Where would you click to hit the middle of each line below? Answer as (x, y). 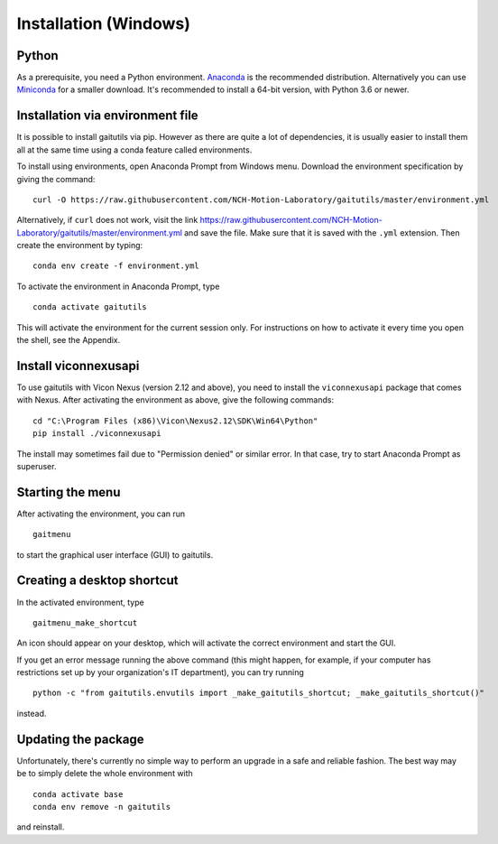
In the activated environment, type (80, 602)
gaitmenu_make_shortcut (85, 622)
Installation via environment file (107, 116)
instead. (32, 713)
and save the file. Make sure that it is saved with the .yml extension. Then (322, 232)
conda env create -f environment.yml (116, 266)
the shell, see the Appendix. (69, 340)
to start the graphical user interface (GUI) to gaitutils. (115, 554)
